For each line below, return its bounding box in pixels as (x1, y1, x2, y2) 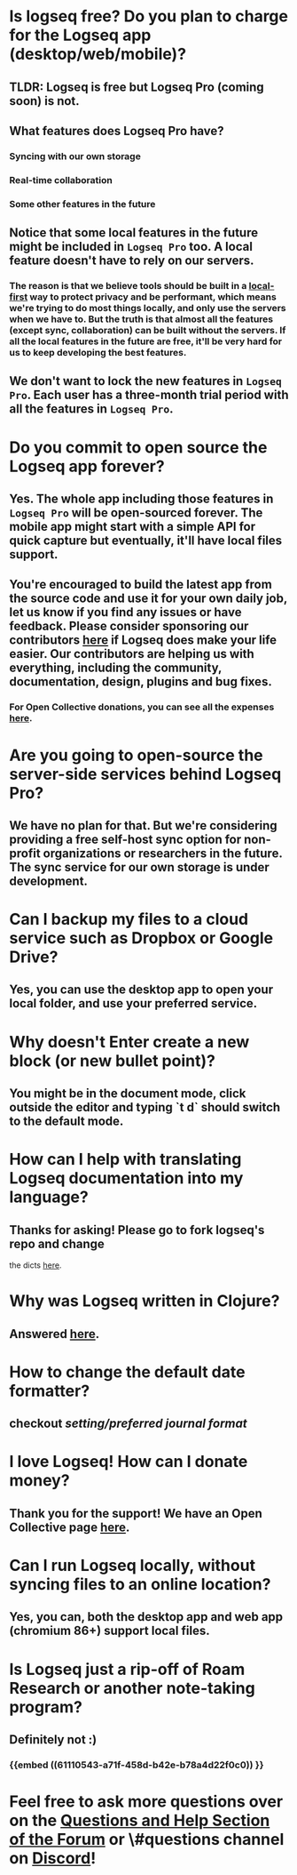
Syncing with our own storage (9, 149, 142, 162)
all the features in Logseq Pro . (9, 402, 174, 417)
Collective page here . (9, 1519, 130, 1534)
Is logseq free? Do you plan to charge (9, 6, 288, 27)
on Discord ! (9, 1848, 97, 1869)
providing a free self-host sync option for (9, 831, 242, 846)
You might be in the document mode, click (9, 1086, 246, 1102)
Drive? (9, 947, 59, 967)
